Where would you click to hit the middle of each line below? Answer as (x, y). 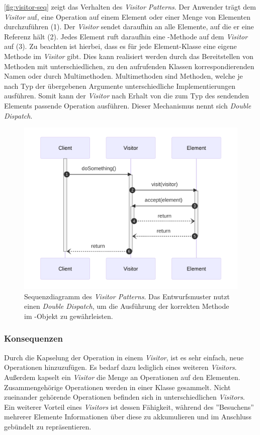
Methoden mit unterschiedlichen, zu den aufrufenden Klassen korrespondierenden (129, 66)
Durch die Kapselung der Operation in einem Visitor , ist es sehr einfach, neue (124, 357)
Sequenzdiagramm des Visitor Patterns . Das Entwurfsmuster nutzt (127, 296)
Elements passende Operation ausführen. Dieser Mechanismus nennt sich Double (128, 105)
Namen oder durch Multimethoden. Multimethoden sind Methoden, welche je (123, 76)
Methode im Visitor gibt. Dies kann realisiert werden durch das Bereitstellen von (129, 56)
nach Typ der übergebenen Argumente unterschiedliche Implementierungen (120, 86)
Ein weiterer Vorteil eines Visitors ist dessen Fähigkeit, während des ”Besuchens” (129, 406)
